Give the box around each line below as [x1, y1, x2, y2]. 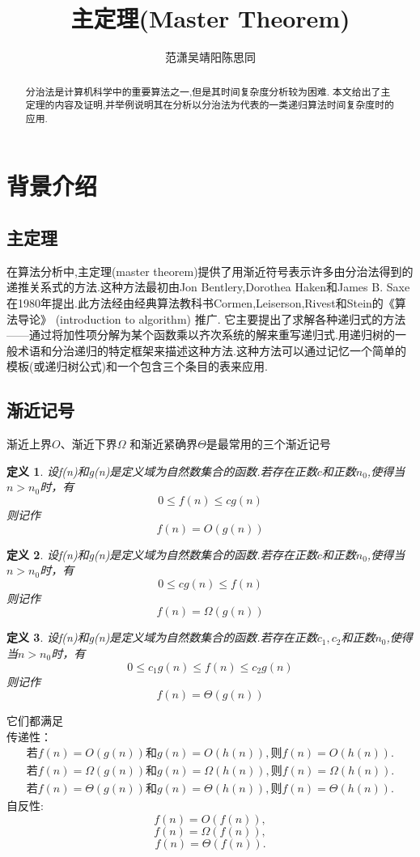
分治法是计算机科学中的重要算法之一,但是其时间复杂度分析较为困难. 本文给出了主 [25, 84, 391, 98]
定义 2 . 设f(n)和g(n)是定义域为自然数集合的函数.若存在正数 [6, 545, 317, 562]
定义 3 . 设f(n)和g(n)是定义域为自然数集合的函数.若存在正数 [6, 629, 317, 646]
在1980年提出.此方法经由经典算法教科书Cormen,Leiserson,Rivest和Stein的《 [6, 295, 395, 312]
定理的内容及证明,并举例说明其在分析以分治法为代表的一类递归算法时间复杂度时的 [25, 98, 394, 112]
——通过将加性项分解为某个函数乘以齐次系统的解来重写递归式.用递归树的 [6, 326, 395, 343]
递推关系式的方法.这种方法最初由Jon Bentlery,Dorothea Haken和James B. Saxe [6, 278, 410, 295]
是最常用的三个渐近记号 [206, 435, 331, 452]
